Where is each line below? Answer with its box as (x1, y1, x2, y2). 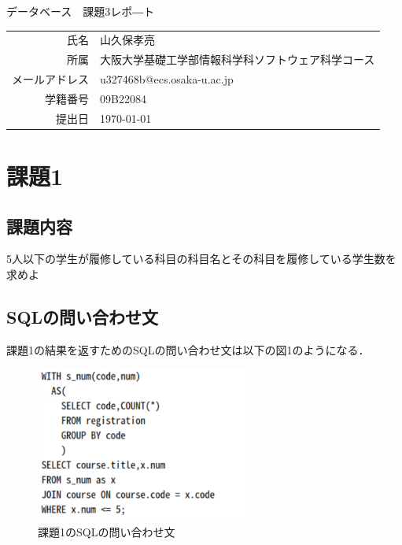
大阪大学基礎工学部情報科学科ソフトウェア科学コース (100, 51, 375, 68)
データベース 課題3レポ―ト (6, 3, 155, 19)
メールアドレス (12, 71, 89, 87)
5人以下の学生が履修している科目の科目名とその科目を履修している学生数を (6, 250, 396, 267)
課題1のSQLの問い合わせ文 (38, 523, 175, 539)
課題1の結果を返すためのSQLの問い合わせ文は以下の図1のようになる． (6, 341, 370, 358)
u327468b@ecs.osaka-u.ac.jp (100, 71, 234, 87)
